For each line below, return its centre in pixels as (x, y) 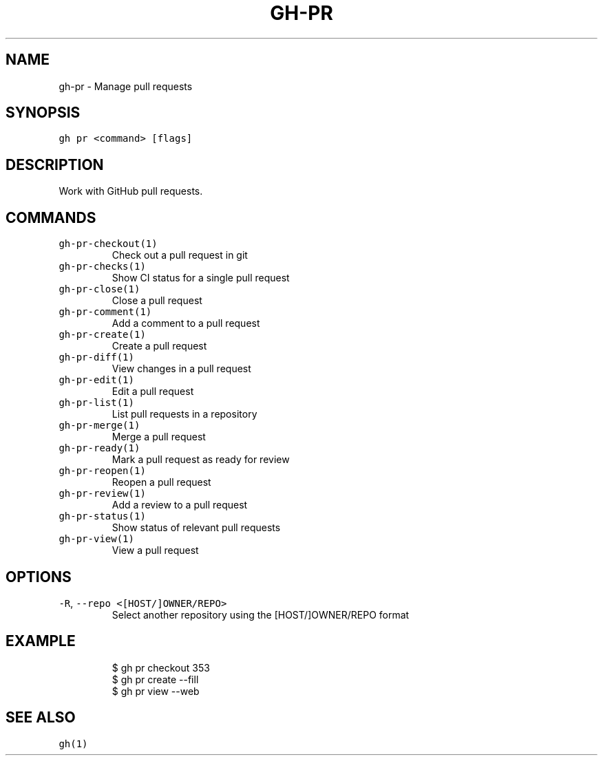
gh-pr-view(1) (96, 539)
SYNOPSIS (43, 113)
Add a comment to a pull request (186, 323)
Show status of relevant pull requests (196, 528)
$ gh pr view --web (156, 691)
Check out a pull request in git (180, 255)
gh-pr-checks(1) (102, 267)
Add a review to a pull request (180, 505)
